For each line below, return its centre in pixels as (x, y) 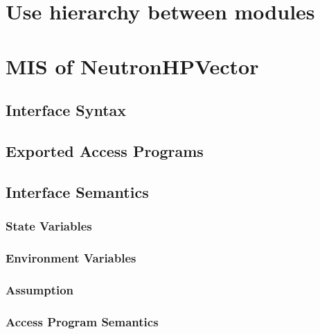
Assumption (40, 289)
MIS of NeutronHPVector (132, 66)
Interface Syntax (66, 110)
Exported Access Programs (105, 150)
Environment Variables (71, 257)
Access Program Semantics (82, 321)
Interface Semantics (77, 191)
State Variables (49, 226)
